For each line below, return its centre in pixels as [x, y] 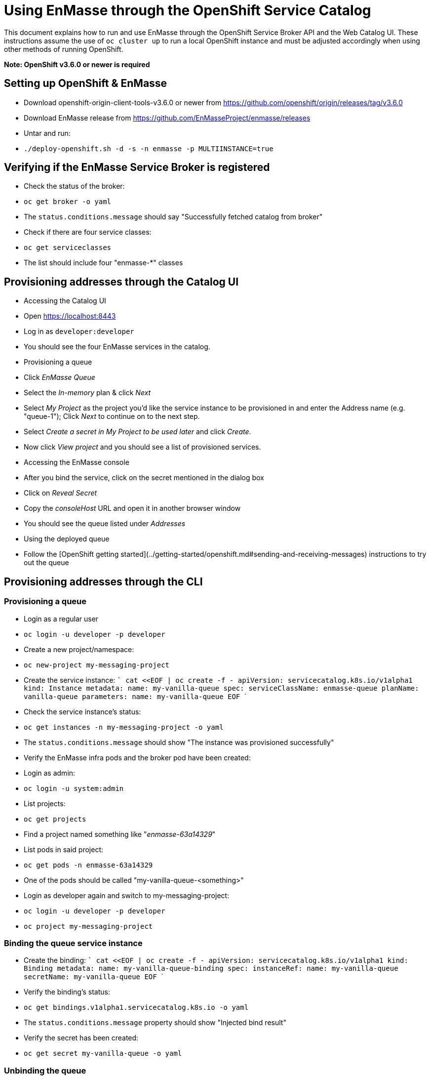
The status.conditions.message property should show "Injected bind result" [155, 1023]
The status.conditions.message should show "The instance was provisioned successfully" [179, 742]
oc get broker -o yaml [68, 202]
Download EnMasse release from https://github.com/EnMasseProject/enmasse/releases [167, 118]
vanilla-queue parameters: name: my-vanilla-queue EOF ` [135, 696]
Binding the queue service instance [73, 943]
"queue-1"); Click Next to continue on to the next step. [112, 416]
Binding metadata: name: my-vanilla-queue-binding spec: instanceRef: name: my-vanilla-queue [211, 969]
